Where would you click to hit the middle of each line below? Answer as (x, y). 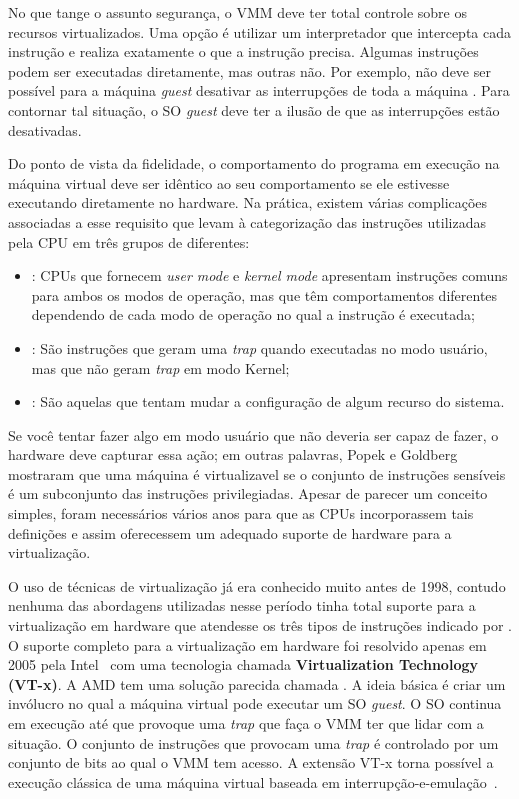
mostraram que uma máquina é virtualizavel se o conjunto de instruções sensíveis (257, 473)
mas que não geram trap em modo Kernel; (160, 367)
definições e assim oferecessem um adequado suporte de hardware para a (230, 532)
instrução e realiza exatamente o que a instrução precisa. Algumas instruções (243, 51)
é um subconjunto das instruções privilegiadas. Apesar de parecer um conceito (248, 493)
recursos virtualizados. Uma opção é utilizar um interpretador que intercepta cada (259, 31)
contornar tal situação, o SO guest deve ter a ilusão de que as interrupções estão (254, 109)
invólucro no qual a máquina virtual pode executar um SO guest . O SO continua (255, 703)
